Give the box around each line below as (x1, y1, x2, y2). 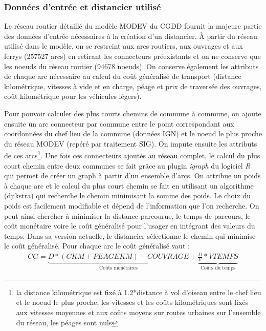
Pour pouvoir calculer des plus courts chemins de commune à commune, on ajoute (4, 108, 261, 118)
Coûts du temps (200, 265, 235, 271)
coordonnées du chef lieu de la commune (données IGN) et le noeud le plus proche (4, 128, 262, 139)
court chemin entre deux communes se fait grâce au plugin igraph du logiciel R (4, 160, 251, 171)
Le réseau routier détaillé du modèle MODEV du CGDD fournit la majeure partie (4, 20, 262, 31)
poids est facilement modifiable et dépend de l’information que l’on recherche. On (4, 200, 259, 211)
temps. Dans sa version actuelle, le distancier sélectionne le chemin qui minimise (4, 230, 256, 241)
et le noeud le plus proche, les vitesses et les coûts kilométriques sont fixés (16, 297, 249, 307)
